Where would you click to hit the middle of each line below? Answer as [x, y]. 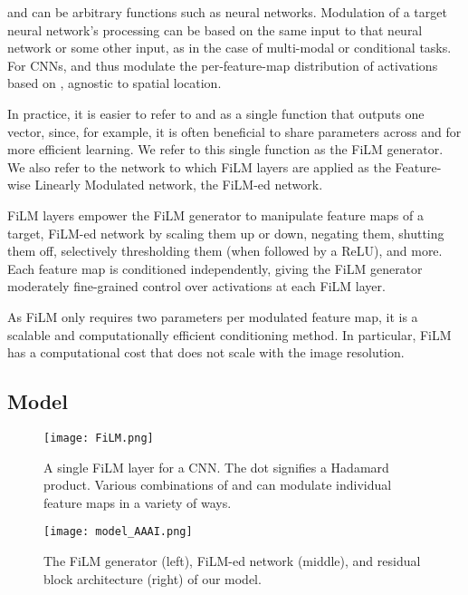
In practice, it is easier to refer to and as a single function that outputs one [216, 113]
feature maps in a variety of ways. [138, 502]
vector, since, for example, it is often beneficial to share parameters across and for [234, 131]
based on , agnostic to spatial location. [115, 83]
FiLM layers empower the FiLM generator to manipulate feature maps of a [215, 215]
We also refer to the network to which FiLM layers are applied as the [199, 166]
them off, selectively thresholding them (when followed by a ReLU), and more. [225, 251]
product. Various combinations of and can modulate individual [218, 485]
